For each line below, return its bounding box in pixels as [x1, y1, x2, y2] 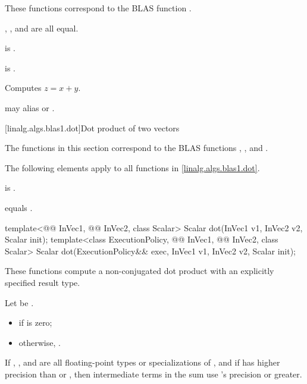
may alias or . [5, 101, 55, 114]
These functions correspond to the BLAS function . [5, 2, 192, 14]
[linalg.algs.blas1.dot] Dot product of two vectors [5, 121, 180, 134]
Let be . [5, 296, 34, 309]
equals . [5, 201, 33, 213]
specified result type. [5, 276, 80, 288]
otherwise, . [18, 336, 61, 348]
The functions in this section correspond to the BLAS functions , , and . [5, 141, 268, 154]
